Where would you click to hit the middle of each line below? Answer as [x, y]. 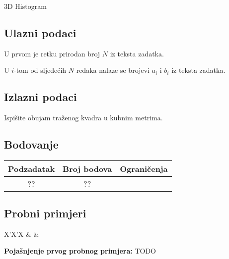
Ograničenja [144, 168]
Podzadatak [32, 168]
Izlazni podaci [40, 97]
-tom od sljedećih [40, 70]
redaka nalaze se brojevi [113, 70]
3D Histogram [25, 6]
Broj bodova [87, 168]
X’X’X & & [22, 234]
